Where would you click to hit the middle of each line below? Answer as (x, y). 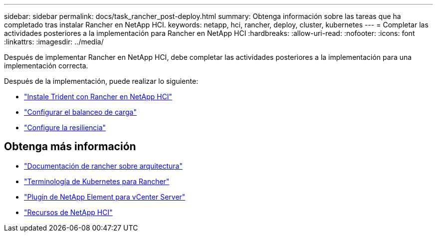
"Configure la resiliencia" (65, 127)
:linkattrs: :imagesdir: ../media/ (54, 42)
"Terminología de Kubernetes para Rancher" (97, 181)
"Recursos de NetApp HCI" (68, 212)
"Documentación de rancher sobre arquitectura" (103, 166)
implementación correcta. (46, 66)
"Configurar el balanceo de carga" (80, 112)
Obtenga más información (70, 147)
